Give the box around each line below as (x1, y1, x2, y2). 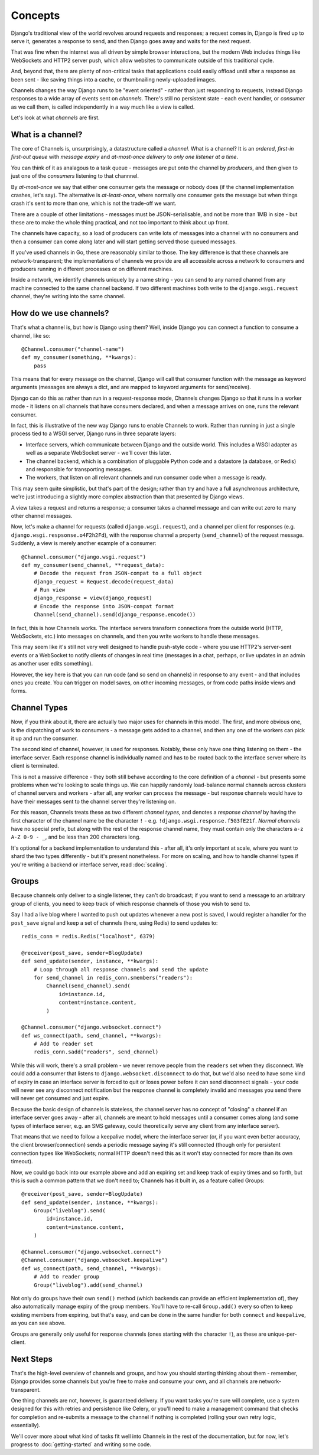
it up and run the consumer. (11, 735, 79, 742)
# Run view (33, 586, 66, 593)
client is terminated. (11, 762, 59, 769)
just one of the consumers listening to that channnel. (11, 172, 139, 180)
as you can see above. (11, 1320, 66, 1327)
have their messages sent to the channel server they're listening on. (11, 798, 177, 805)
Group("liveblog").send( (33, 1208, 106, 1214)
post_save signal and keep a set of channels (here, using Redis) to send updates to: (11, 919, 218, 926)
